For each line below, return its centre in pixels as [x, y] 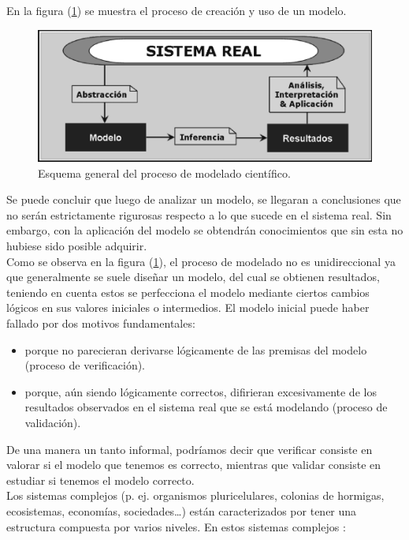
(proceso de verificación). [85, 365]
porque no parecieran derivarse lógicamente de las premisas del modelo [196, 349]
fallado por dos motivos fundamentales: [101, 323]
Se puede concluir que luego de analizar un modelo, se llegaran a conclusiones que [204, 199]
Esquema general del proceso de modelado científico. [164, 172]
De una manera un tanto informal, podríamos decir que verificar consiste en [190, 449]
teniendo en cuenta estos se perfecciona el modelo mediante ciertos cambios [188, 292]
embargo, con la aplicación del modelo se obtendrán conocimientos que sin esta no [205, 230]
